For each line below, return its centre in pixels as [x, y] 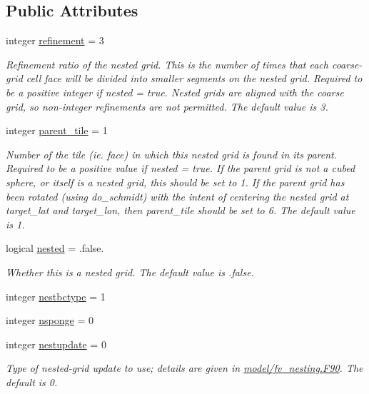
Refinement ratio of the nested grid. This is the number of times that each [167, 64]
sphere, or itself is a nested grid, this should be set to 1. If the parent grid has [175, 182]
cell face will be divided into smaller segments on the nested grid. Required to [194, 78]
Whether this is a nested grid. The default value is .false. [130, 272]
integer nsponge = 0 [50, 320]
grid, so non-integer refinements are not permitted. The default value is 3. [167, 106]
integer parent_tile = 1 [57, 130]
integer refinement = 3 [55, 40]
